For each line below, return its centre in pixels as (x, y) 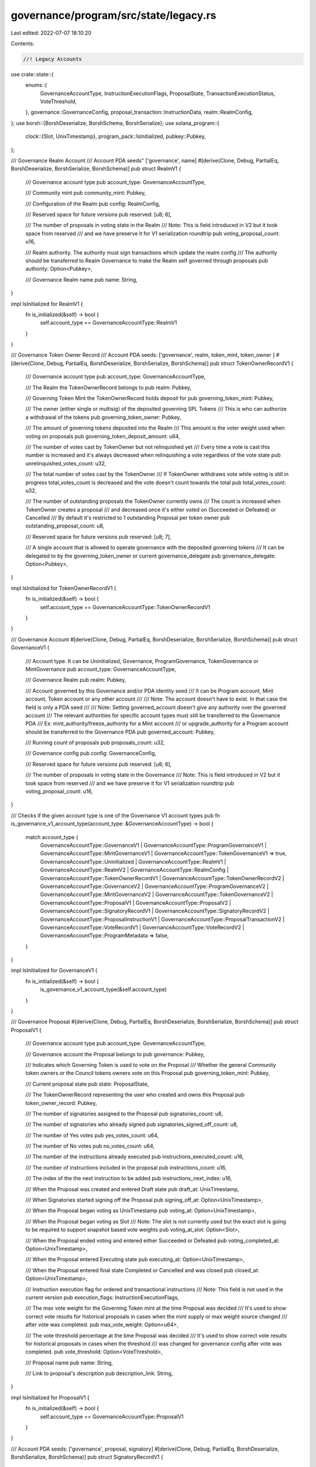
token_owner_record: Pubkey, (61, 1103)
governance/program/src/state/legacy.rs (114, 15)
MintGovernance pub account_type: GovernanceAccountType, (101, 669)
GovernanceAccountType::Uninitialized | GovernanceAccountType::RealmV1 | (133, 861)
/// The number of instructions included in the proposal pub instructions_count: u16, (126, 1167)
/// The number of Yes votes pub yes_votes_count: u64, (92, 1135)
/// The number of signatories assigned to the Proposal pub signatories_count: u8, (124, 1113)
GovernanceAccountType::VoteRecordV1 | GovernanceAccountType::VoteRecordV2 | (142, 927)
